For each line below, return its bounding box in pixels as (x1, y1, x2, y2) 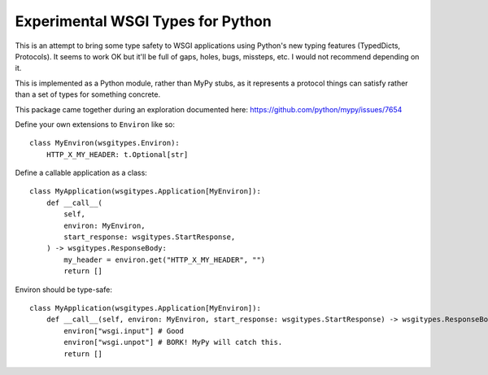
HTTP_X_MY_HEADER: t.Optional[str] (46, 150, 189, 159)
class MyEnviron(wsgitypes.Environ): (29, 138, 181, 148)
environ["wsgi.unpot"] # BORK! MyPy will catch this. (63, 338, 283, 347)
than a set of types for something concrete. (15, 89, 161, 99)
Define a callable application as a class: (15, 168, 148, 178)
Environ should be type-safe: (15, 285, 113, 294)
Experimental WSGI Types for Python (15, 12, 272, 30)
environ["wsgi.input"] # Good (63, 326, 185, 335)
